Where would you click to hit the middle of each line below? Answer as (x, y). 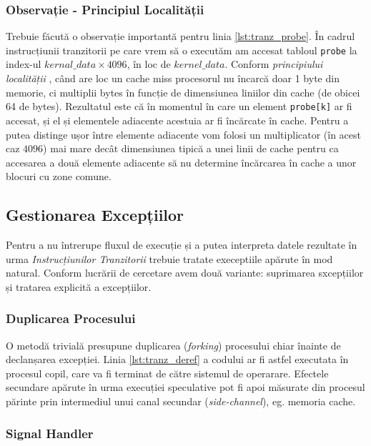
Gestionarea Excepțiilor (95, 215)
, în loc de (149, 64)
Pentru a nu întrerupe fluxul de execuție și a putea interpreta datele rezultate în (182, 245)
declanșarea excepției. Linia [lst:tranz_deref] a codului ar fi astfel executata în (177, 359)
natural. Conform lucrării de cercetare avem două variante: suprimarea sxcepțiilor (185, 273)
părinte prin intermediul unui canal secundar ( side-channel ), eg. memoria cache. (181, 401)
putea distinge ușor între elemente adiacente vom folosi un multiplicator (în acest (184, 134)
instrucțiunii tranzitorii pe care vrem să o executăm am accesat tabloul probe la (182, 50)
